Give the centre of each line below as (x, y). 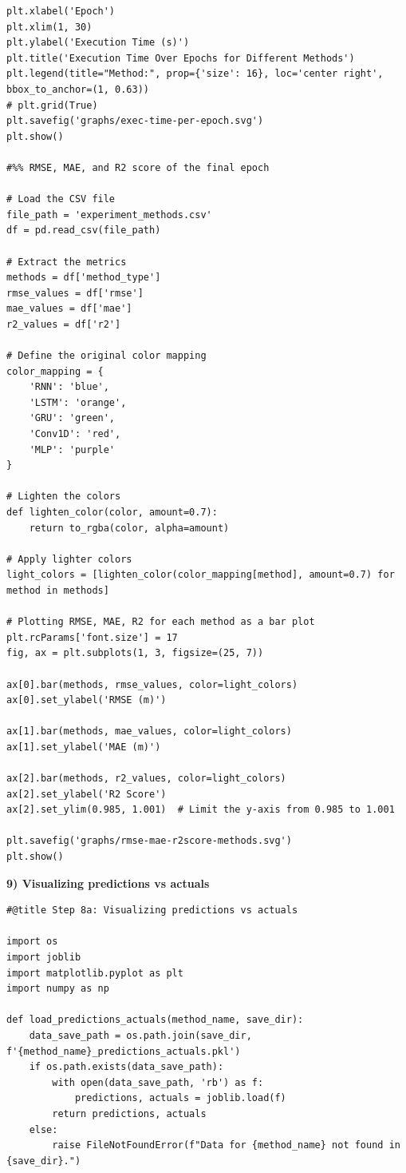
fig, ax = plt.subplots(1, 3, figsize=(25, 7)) (135, 653)
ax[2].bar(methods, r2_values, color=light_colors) (146, 779)
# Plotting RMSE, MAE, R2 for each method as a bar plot (161, 622)
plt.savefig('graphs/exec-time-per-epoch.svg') (135, 121)
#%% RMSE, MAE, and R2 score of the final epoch (138, 167)
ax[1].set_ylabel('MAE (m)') (84, 747)
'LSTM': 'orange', (78, 402)
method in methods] (58, 590)
